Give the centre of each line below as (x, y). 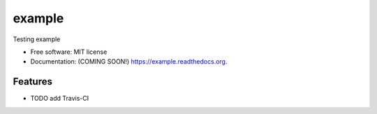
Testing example (37, 39)
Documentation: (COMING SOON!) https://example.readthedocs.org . (129, 62)
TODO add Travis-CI (60, 99)
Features (32, 81)
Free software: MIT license (69, 52)
